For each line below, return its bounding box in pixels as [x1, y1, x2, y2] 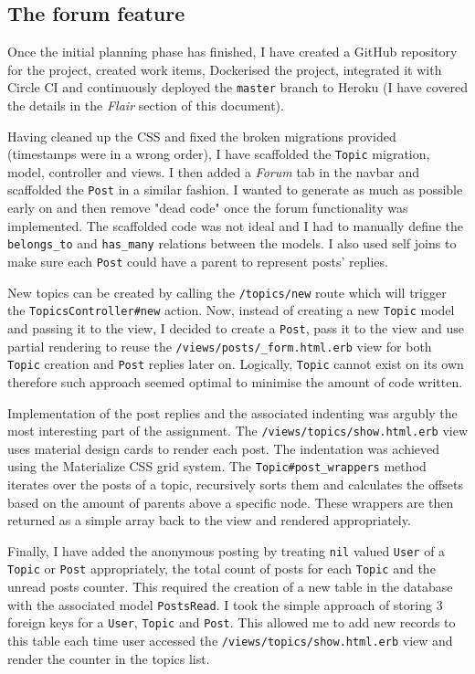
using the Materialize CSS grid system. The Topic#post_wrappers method [7, 457, 427, 476]
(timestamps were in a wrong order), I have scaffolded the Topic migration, [7, 144, 430, 163]
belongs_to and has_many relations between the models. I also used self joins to [7, 234, 457, 253]
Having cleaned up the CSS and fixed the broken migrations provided [7, 126, 396, 145]
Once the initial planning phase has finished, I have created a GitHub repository [7, 42, 458, 61]
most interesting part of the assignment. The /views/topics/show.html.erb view [7, 421, 468, 440]
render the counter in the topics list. [7, 648, 210, 668]
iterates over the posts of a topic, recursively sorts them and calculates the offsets [7, 475, 463, 494]
